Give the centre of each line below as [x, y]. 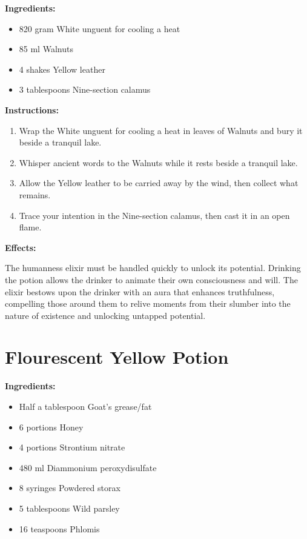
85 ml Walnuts [46, 49]
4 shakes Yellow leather [62, 69]
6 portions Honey [51, 427]
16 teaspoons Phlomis [59, 528]
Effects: [21, 247]
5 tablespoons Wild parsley [69, 508]
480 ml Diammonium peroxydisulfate [88, 467]
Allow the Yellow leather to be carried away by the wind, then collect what [159, 183]
